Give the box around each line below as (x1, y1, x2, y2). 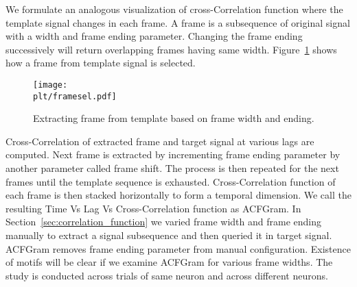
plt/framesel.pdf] (33, 91, 117, 101)
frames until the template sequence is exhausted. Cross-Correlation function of (5, 174, 336, 188)
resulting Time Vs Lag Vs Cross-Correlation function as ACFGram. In (5, 201, 301, 215)
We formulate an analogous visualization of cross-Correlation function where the (5, 2, 343, 16)
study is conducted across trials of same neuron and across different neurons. (5, 268, 328, 282)
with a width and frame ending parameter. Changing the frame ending (5, 29, 303, 43)
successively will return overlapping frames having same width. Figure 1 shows (5, 42, 337, 56)
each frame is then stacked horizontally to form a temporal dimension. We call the (5, 188, 352, 202)
